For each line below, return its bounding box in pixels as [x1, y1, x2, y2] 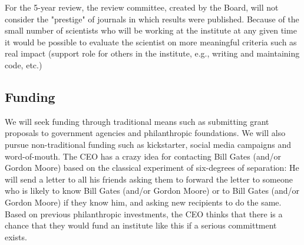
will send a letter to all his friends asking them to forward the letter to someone [5, 173, 293, 185]
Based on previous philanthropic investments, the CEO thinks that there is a [5, 207, 283, 220]
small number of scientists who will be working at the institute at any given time [5, 24, 297, 37]
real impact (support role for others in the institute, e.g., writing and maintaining [5, 47, 300, 59]
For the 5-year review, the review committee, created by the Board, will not [5, 1, 279, 13]
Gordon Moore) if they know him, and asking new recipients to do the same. [5, 196, 282, 208]
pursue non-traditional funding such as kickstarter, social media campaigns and [5, 138, 291, 150]
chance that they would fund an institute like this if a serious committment [5, 219, 277, 231]
